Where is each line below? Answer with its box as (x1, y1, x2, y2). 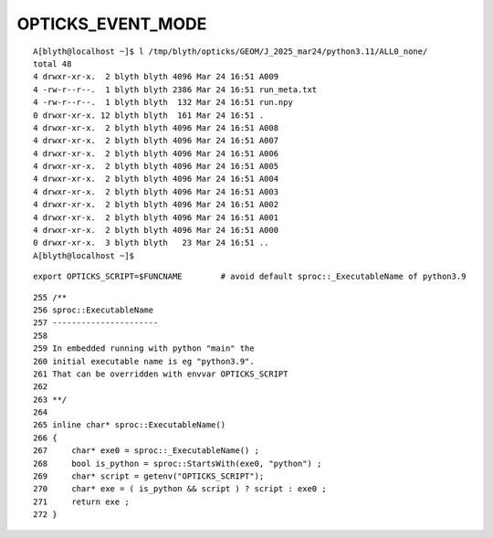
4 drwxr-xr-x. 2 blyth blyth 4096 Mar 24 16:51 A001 (33, 212, 278, 223)
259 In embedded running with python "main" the (33, 343, 255, 353)
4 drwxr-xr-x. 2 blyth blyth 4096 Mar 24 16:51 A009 (33, 71, 278, 82)
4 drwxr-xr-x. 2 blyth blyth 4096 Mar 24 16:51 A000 (33, 225, 278, 236)
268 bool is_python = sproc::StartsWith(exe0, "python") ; (33, 458, 322, 469)
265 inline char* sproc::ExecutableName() (33, 420, 226, 430)
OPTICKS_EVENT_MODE (16, 14, 207, 34)
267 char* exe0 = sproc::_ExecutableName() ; (33, 446, 260, 456)
